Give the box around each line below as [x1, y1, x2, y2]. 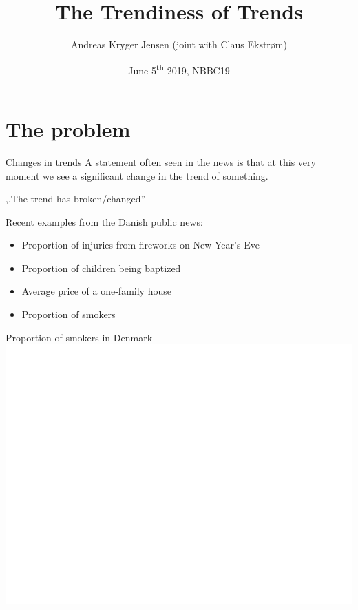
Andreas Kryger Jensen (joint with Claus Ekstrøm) [71, 37, 287, 52]
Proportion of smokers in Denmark [6, 330, 153, 344]
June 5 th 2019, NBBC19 [128, 61, 230, 77]
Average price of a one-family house [21, 284, 171, 298]
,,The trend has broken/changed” [6, 191, 146, 206]
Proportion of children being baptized [21, 260, 181, 275]
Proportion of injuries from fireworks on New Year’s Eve [21, 238, 260, 252]
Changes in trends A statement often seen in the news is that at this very [6, 154, 316, 169]
